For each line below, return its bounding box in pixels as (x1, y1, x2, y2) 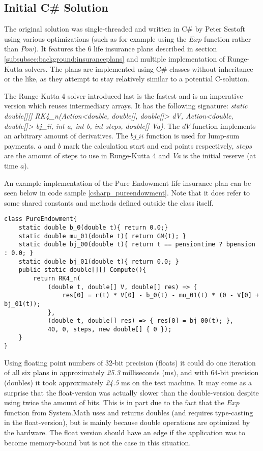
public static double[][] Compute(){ (18, 266, 147, 274)
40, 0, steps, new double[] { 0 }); (47, 325, 172, 333)
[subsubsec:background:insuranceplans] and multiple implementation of (4, 53, 225, 64)
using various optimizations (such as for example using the (4, 33, 187, 44)
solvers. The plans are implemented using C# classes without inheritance (25, 63, 253, 74)
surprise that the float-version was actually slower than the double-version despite (4, 387, 259, 398)
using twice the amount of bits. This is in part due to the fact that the (4, 397, 224, 408)
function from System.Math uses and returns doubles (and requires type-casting (4, 407, 253, 417)
